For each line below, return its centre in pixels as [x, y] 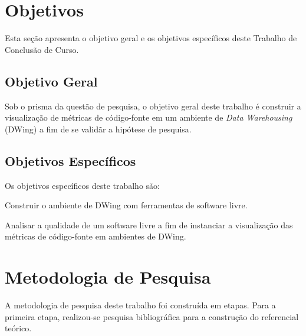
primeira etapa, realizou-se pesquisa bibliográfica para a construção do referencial [152, 316]
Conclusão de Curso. [42, 49]
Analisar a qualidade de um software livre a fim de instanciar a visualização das [149, 224]
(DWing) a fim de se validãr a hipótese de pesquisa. [98, 129]
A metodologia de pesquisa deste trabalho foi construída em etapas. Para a [140, 305]
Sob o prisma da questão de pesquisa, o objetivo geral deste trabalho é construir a [153, 106]
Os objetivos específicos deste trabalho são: [82, 185]
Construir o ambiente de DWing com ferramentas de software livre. [126, 205]
